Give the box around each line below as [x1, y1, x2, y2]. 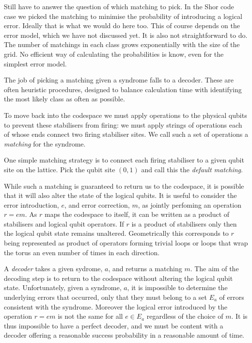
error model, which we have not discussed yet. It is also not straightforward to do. [4, 30, 248, 40]
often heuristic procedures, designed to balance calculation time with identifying [4, 84, 242, 94]
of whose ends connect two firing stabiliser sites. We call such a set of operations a [4, 129, 248, 139]
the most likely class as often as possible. [4, 94, 125, 104]
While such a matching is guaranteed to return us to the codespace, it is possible [4, 180, 244, 191]
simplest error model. [4, 58, 67, 68]
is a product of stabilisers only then [131, 218, 237, 229]
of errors [219, 292, 244, 302]
